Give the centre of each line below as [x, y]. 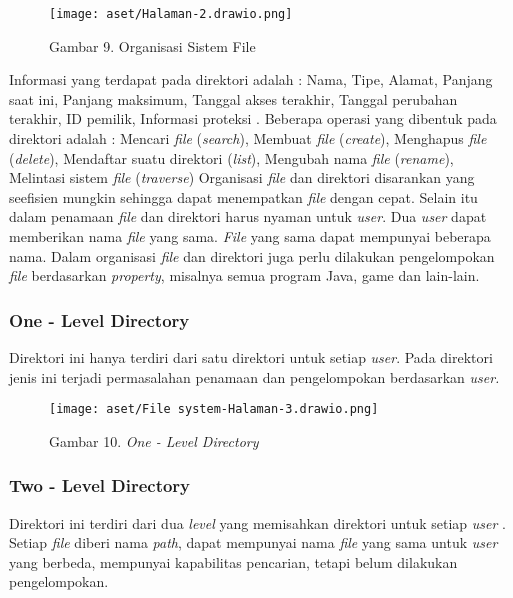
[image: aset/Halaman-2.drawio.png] [171, 14]
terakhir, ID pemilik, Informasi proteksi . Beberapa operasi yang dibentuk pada [253, 118]
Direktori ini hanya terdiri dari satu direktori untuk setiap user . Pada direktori [251, 357]
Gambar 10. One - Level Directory [154, 440]
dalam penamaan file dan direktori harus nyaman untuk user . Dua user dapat [248, 216]
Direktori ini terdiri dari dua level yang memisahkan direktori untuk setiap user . [257, 522]
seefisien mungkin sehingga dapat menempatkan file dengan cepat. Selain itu [243, 196]
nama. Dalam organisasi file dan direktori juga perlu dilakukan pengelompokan [252, 255]
